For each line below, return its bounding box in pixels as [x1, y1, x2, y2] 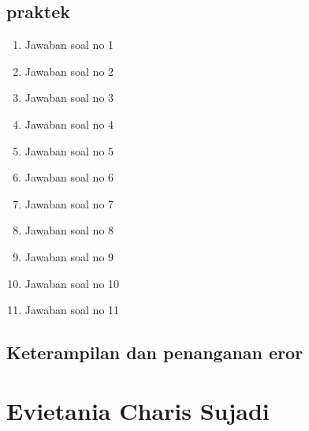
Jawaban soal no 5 [24, 142, 114, 159]
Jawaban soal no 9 [24, 248, 114, 264]
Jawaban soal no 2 [24, 62, 114, 79]
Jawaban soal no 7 [24, 195, 114, 212]
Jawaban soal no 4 [24, 115, 114, 132]
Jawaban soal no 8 [24, 222, 114, 238]
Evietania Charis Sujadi [6, 394, 270, 426]
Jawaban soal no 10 [24, 275, 120, 291]
